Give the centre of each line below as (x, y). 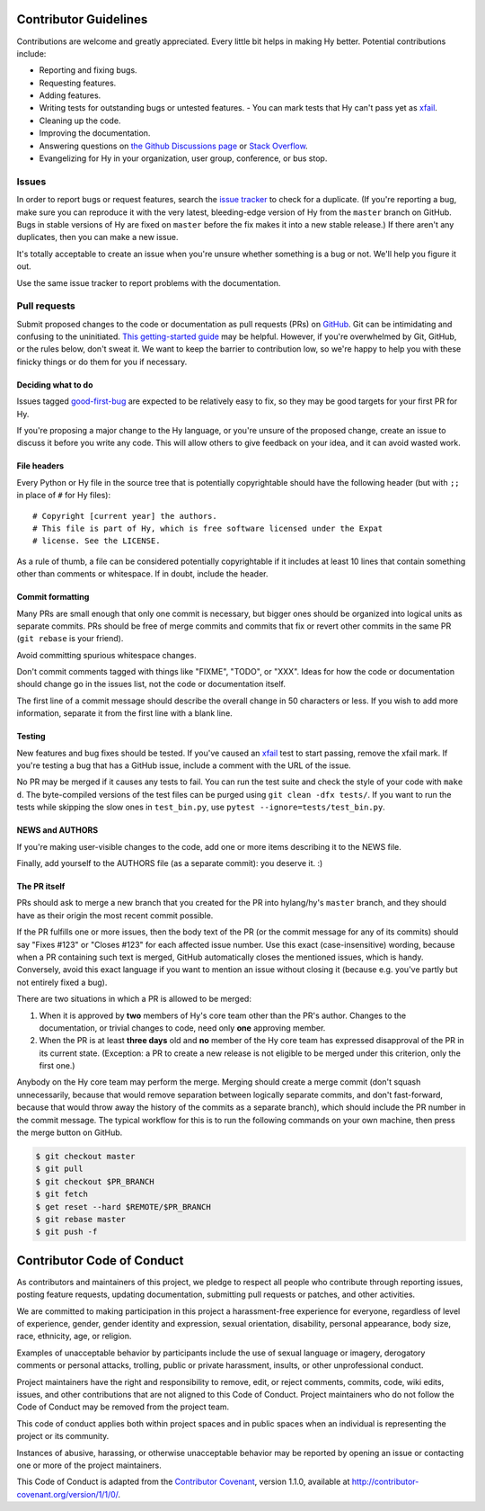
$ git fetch (62, 1194)
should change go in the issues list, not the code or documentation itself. (151, 684)
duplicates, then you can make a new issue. (97, 237)
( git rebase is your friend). (70, 639)
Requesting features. (78, 83)
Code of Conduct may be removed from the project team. (123, 1407)
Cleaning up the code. (80, 121)
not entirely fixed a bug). (62, 982)
